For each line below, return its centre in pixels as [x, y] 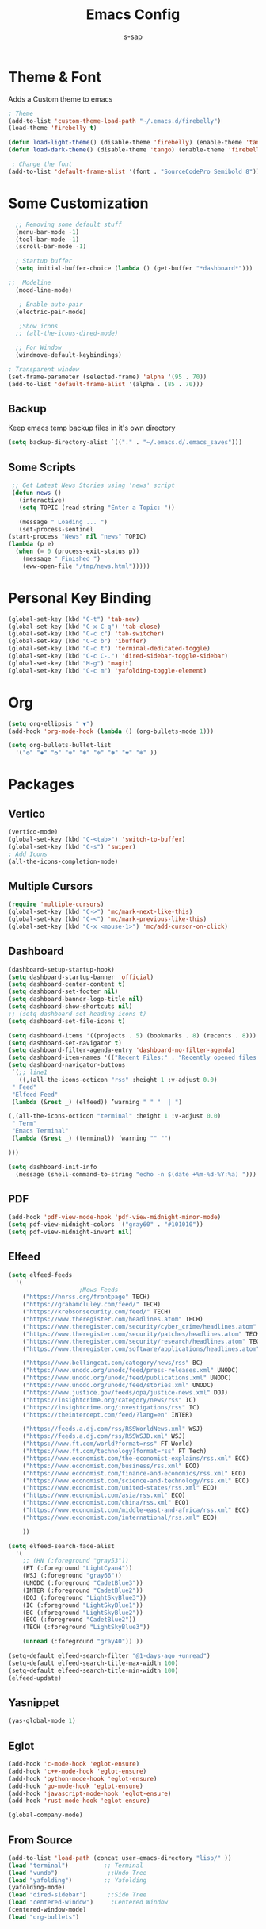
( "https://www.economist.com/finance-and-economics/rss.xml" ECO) [134, 1473]
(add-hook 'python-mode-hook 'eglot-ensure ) [83, 1778]
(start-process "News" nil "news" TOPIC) [78, 537]
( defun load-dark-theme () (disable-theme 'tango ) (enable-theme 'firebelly [136, 150]
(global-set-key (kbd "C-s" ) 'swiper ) [72, 846]
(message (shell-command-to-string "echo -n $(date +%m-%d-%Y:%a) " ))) [136, 1174]
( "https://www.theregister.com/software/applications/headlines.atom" [141, 1349]
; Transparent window [44, 370]
